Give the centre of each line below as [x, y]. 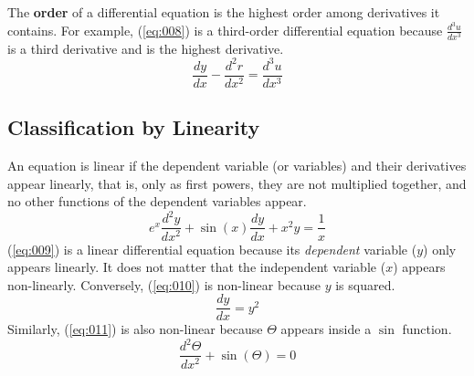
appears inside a [326, 329]
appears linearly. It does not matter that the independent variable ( [197, 267]
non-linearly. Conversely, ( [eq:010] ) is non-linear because [164, 284]
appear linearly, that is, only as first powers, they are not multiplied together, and [237, 183]
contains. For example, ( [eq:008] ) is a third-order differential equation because [225, 30]
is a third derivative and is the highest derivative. [146, 48]
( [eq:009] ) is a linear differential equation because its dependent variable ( [212, 249]
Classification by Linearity [134, 127]
